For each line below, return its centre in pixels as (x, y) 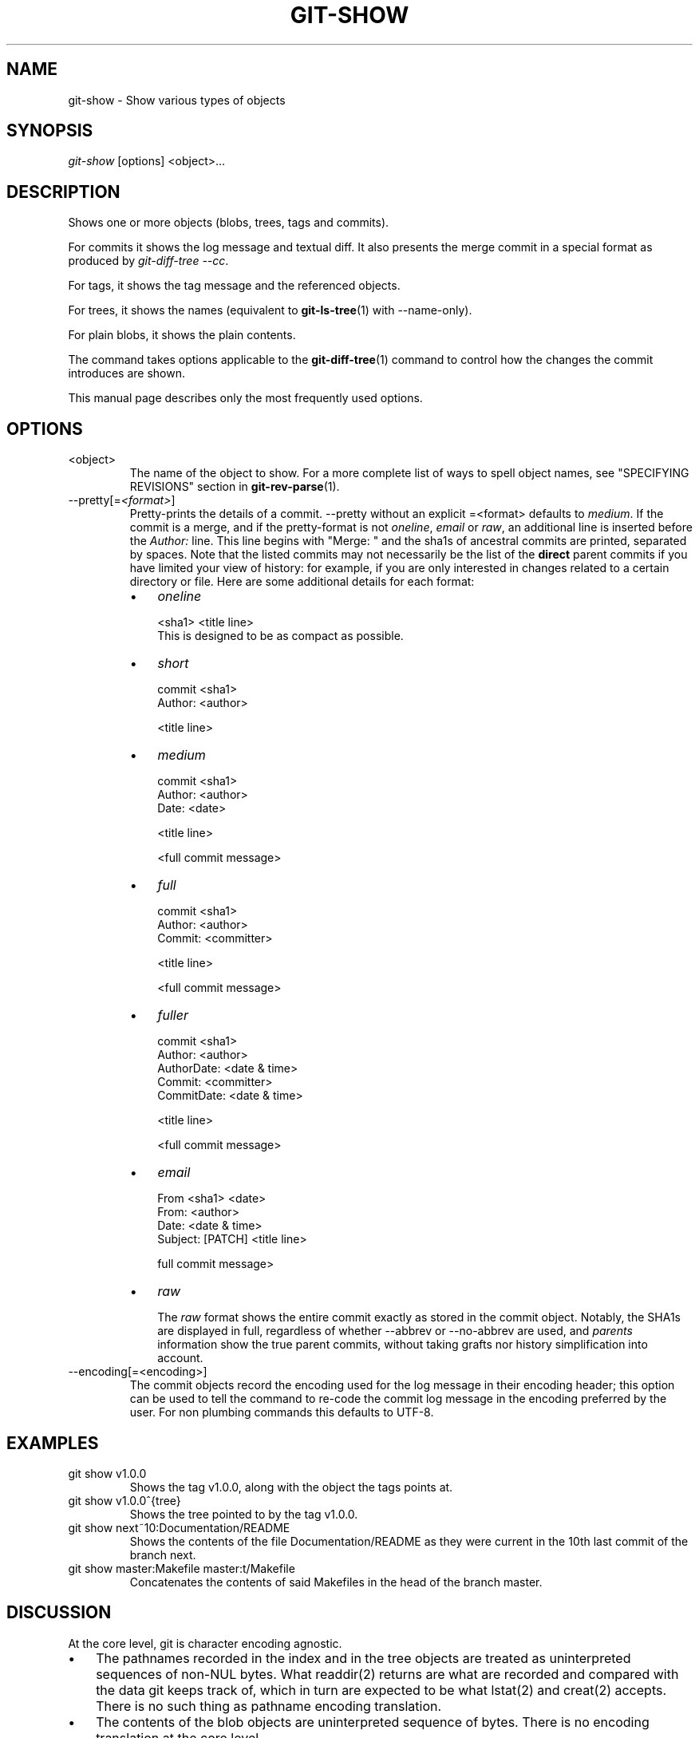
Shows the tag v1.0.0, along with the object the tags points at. (291, 1487)
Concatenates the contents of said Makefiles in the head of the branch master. (336, 1582)
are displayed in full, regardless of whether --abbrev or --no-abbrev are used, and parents (395, 1331)
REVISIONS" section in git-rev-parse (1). (235, 487)
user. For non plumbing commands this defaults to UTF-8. (282, 1412)
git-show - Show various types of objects (177, 100)
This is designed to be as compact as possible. (280, 636)
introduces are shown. (126, 373)
